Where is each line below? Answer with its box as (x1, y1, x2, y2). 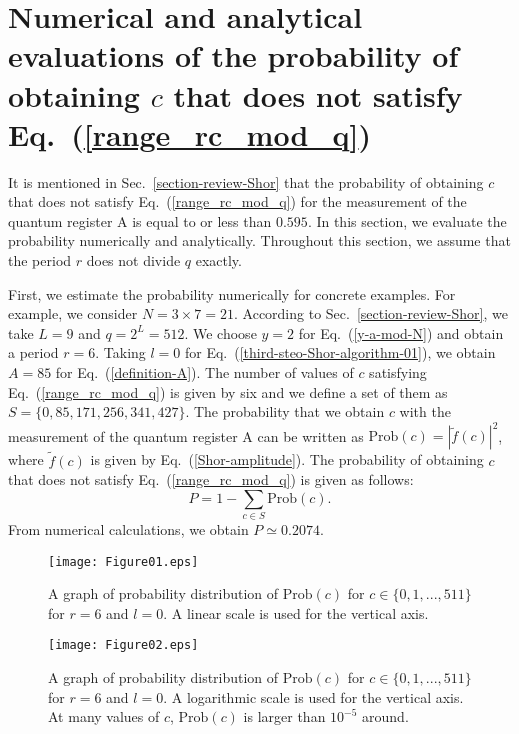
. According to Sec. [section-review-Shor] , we (234, 303, 508, 324)
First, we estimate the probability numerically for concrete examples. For (8, 283, 456, 304)
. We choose (184, 322, 257, 343)
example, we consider (8, 303, 138, 324)
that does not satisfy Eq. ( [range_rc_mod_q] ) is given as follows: (8, 469, 414, 490)
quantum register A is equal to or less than (8, 210, 272, 231)
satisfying (369, 362, 427, 383)
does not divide (86, 250, 181, 271)
